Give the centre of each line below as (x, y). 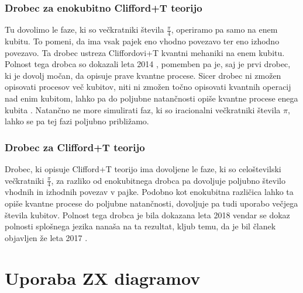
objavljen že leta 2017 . (46, 237)
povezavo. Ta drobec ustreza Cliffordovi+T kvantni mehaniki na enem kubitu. (145, 52)
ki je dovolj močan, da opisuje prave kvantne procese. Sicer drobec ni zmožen (143, 75)
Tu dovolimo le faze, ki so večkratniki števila (85, 29)
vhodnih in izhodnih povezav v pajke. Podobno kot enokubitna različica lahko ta (149, 192)
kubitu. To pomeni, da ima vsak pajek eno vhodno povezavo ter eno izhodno (142, 41)
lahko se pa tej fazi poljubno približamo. (77, 121)
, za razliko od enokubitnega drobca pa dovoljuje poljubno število (168, 180)
